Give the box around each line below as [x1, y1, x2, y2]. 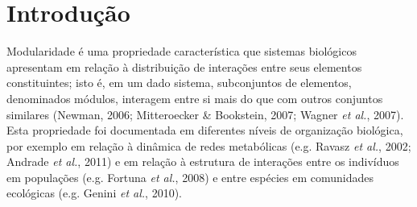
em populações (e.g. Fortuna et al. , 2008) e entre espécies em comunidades [6, 168, 374, 185]
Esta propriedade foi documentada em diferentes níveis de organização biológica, [6, 122, 403, 139]
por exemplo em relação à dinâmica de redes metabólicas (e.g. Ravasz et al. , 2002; [6, 137, 411, 154]
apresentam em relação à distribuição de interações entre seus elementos [6, 58, 362, 75]
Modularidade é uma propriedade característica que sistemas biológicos [6, 43, 357, 60]
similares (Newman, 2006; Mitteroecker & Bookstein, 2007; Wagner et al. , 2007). [6, 106, 404, 122]
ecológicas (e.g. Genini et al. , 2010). [6, 184, 182, 201]
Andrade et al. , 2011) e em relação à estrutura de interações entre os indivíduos [6, 153, 399, 170]
